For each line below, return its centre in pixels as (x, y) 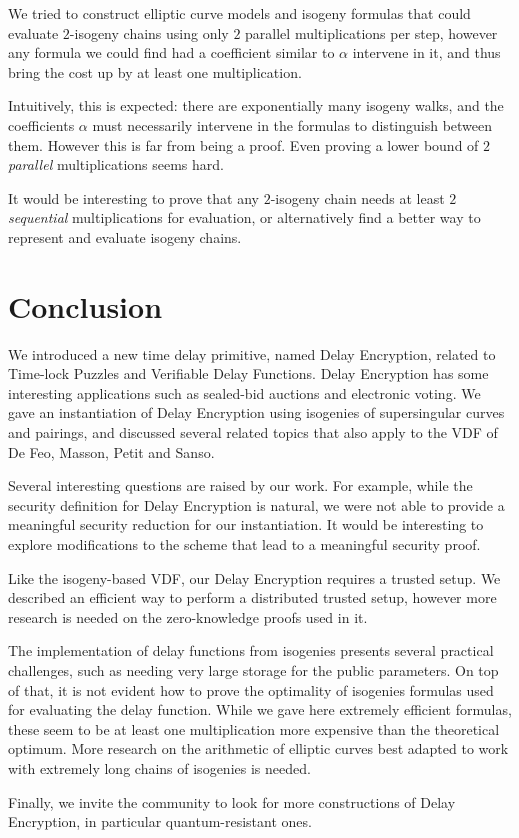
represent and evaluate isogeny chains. (125, 236)
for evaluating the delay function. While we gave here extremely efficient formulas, (260, 709)
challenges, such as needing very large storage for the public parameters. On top (253, 669)
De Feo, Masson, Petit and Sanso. (111, 451)
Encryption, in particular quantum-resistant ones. (160, 821)
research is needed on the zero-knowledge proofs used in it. (188, 616)
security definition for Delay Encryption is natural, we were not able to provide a (256, 504)
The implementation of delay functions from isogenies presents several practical (251, 650)
